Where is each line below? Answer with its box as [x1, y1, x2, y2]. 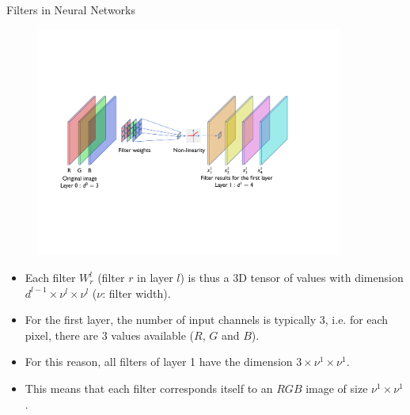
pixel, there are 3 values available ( [25, 326, 195, 343]
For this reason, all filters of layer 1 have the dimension [25, 353, 293, 370]
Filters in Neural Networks [6, 2, 136, 17]
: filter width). [102, 284, 171, 301]
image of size [306, 379, 368, 396]
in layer [137, 269, 173, 285]
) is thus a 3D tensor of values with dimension [180, 269, 404, 285]
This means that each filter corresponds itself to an [25, 379, 273, 396]
